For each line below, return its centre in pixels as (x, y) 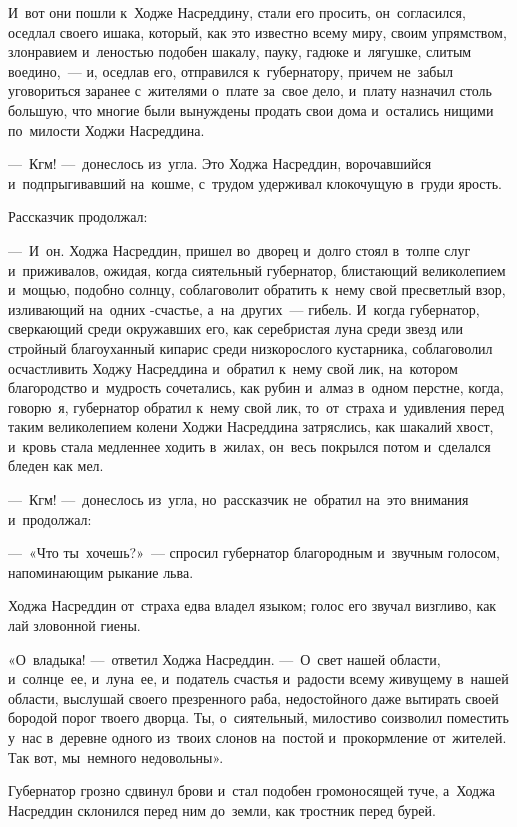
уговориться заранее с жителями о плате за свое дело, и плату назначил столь (250, 90)
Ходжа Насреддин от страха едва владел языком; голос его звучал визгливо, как (252, 605)
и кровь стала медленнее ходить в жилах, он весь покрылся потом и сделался (249, 445)
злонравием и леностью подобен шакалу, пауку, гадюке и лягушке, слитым (240, 51)
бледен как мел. (56, 465)
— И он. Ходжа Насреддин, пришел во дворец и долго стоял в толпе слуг (239, 249)
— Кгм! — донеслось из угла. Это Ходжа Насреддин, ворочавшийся (220, 163)
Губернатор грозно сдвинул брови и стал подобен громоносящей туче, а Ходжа (252, 790)
